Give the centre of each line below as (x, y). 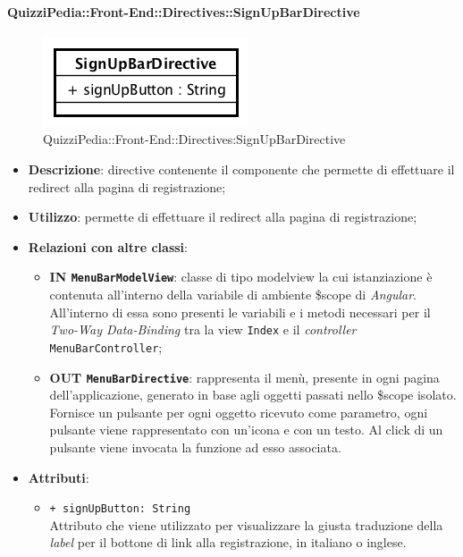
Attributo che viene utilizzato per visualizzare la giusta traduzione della (246, 524)
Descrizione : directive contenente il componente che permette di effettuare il (241, 169)
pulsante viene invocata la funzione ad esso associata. (195, 447)
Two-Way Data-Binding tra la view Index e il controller (203, 329)
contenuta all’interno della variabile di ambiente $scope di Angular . (233, 295)
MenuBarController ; (106, 346)
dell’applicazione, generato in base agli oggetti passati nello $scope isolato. (253, 395)
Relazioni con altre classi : (108, 246)
